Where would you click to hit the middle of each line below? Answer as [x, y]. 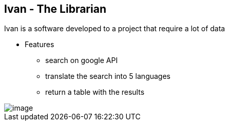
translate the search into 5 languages [108, 76]
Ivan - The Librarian [55, 9]
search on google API [82, 60]
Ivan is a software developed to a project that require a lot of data [115, 29]
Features [40, 45]
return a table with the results [95, 92]
